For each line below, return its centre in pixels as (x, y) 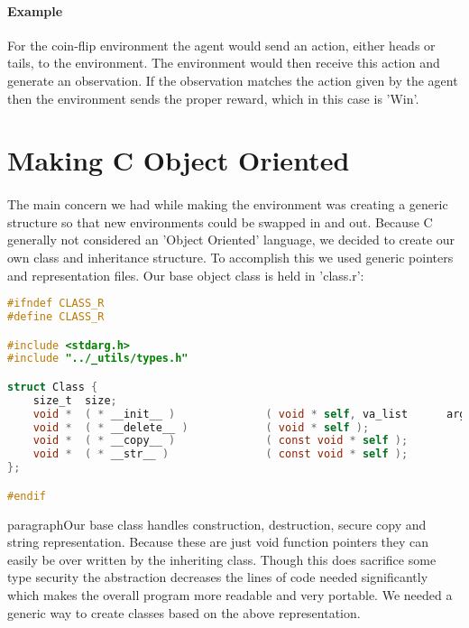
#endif (27, 496)
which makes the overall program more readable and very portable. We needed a (230, 594)
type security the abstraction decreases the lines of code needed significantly (218, 577)
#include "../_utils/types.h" (98, 359)
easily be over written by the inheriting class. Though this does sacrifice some (222, 559)
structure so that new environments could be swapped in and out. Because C (220, 222)
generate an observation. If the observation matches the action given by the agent (233, 80)
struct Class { (53, 387)
